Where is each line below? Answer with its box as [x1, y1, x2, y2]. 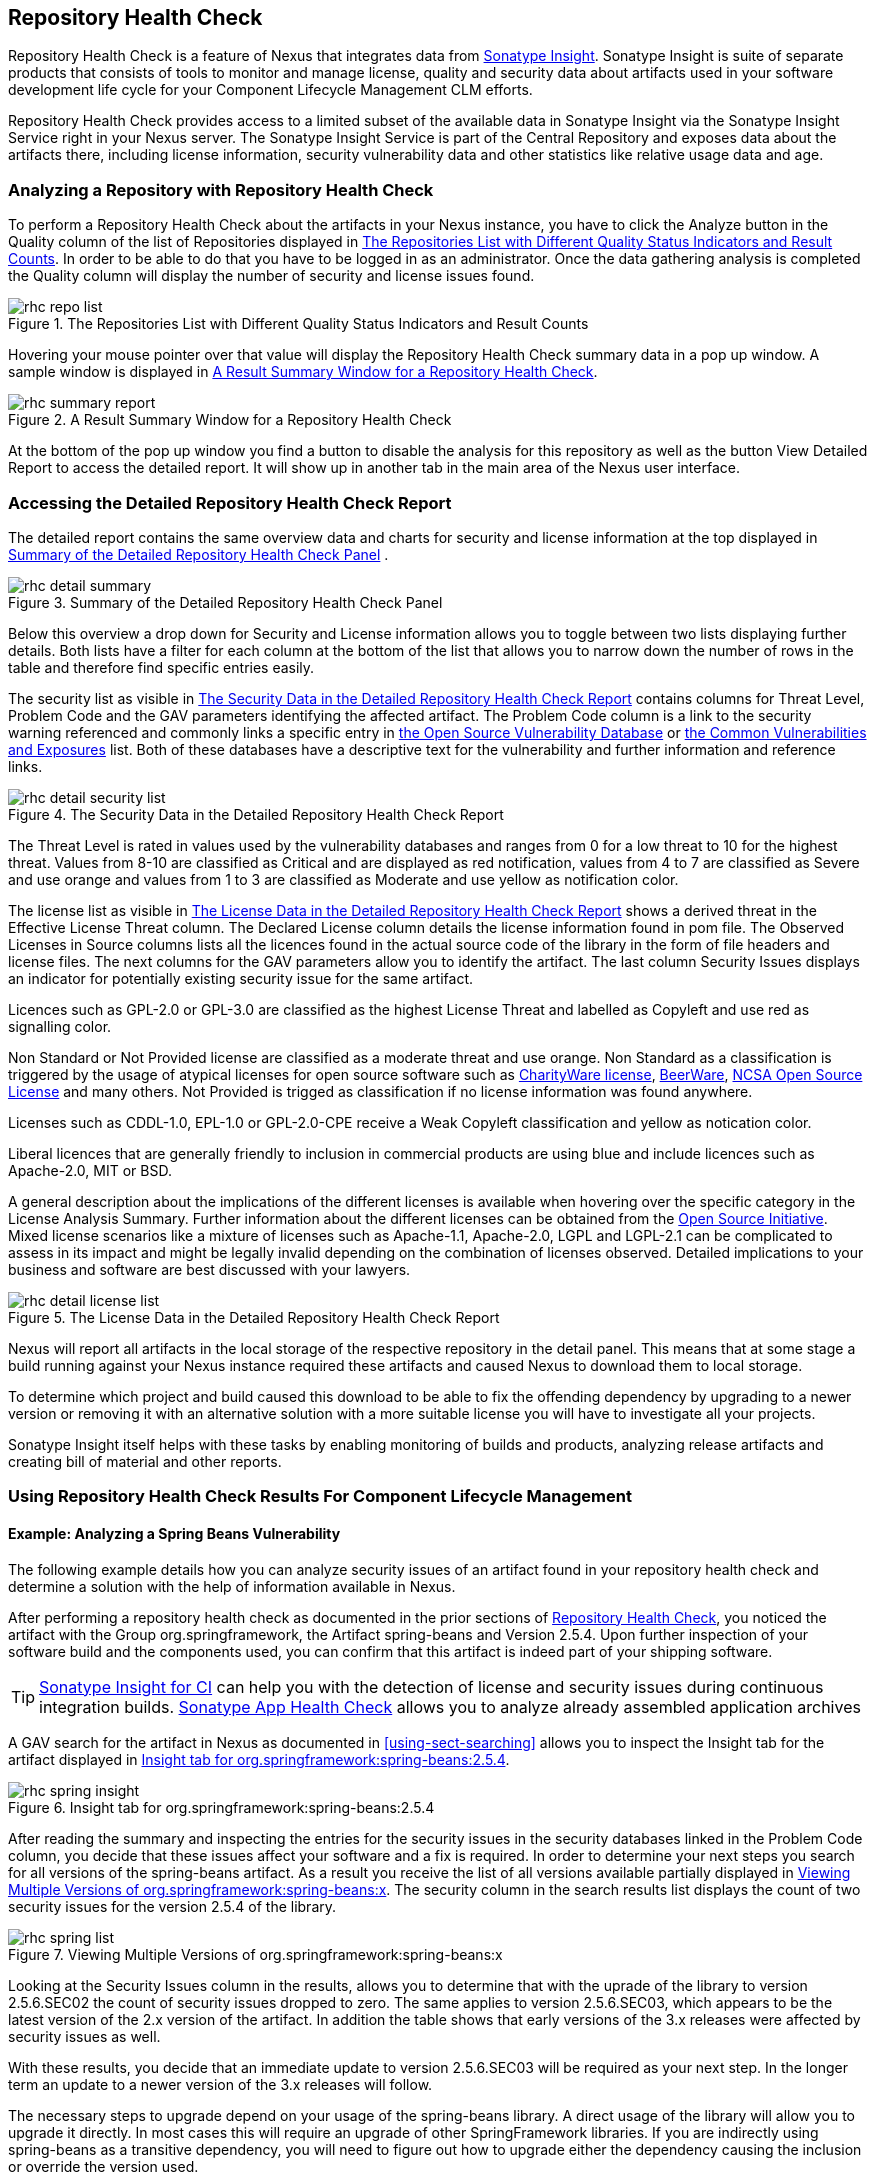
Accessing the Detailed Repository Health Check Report [8, 492, 452, 513]
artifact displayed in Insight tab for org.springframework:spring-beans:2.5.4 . [8, 1750, 510, 1768]
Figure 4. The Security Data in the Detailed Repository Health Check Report [8, 805, 504, 823]
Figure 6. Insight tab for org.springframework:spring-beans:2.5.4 [8, 1798, 435, 1816]
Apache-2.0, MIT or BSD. [8, 1161, 172, 1179]
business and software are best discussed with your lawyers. [8, 1260, 411, 1278]
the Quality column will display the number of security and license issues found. [8, 267, 535, 285]
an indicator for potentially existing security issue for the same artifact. [8, 969, 474, 987]
